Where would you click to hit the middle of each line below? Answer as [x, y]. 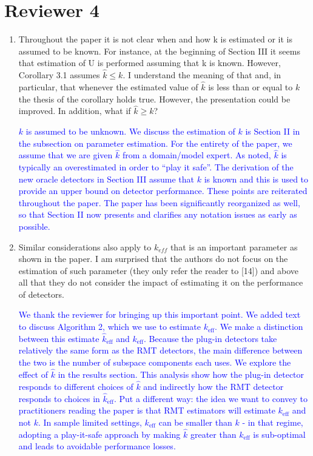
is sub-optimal [279, 434]
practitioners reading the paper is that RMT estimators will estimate [147, 410]
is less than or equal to [251, 86]
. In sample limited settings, [90, 422]
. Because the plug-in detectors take [210, 338]
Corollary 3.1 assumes [59, 75]
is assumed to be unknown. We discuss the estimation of [130, 131]
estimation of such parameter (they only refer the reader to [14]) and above [159, 270]
